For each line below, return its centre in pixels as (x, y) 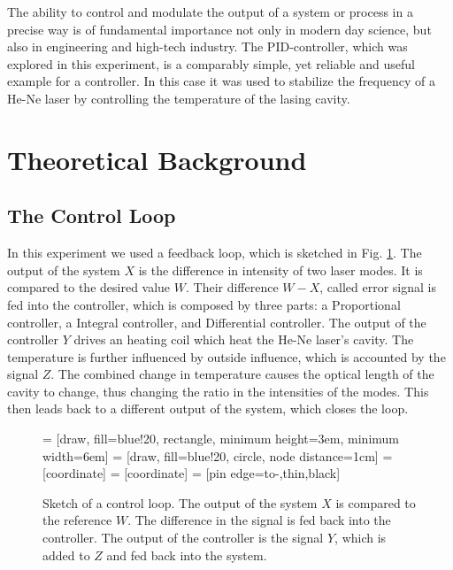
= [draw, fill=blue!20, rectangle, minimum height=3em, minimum (221, 439)
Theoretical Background (157, 159)
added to (66, 555)
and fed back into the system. (187, 555)
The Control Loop (92, 216)
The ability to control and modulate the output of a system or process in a (210, 12)
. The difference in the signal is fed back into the (259, 520)
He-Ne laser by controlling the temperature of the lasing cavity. (179, 98)
